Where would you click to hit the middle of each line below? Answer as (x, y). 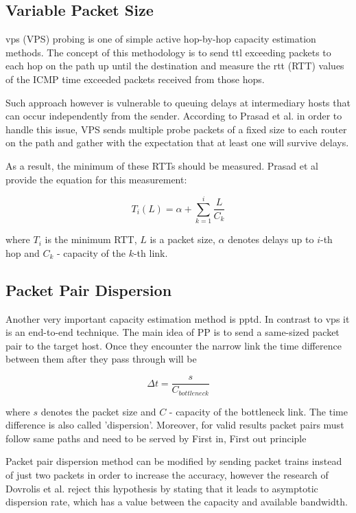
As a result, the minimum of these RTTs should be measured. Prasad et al (162, 165)
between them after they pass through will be (101, 359)
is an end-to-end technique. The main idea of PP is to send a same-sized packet (173, 332)
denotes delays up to (271, 239)
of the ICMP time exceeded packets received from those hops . (135, 79)
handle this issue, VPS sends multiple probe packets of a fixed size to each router (176, 129)
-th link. (151, 252)
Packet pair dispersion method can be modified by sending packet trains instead (174, 461)
